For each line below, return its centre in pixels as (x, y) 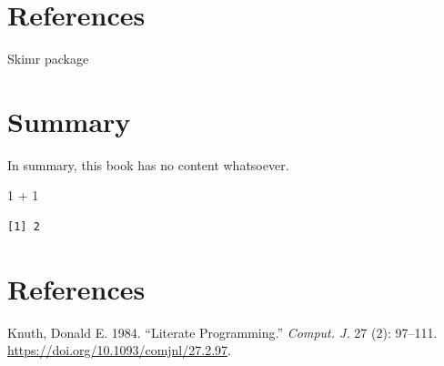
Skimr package (48, 59)
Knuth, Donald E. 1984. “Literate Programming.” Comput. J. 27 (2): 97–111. (222, 332)
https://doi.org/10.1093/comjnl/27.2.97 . (119, 350)
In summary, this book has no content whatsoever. (148, 164)
